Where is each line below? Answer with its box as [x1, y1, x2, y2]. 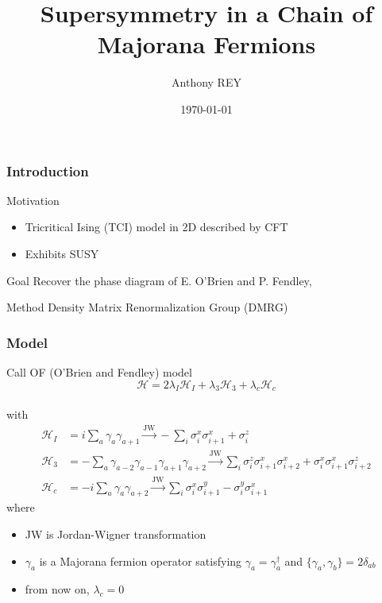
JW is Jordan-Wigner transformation [25, 526, 206, 543]
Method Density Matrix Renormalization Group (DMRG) [6, 299, 288, 315]
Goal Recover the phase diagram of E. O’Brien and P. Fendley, [6, 272, 312, 288]
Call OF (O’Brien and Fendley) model [6, 363, 192, 380]
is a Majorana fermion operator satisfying [39, 552, 242, 569]
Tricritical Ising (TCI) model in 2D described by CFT [25, 218, 288, 235]
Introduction [6, 160, 89, 180]
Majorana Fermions [97, 28, 316, 60]
